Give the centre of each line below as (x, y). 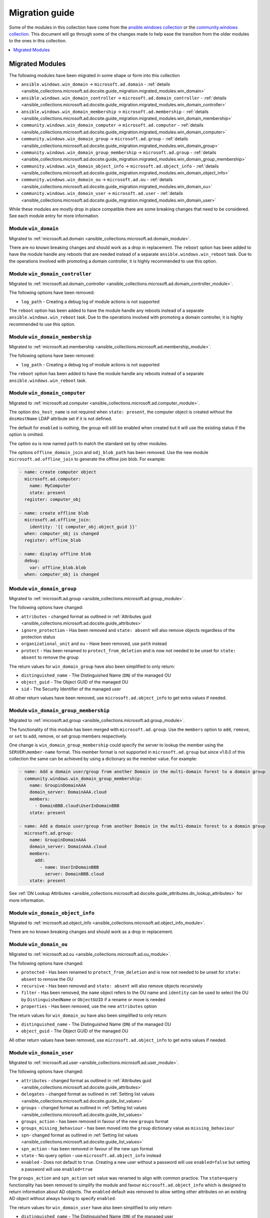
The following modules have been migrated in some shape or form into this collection (94, 75)
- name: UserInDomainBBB (69, 867)
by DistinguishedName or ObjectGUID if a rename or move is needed (93, 999)
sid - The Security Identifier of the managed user (71, 689)
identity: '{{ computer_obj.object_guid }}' (83, 527)
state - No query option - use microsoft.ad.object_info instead (91, 1155)
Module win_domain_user (41, 1052)
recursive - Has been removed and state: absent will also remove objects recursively (112, 986)
